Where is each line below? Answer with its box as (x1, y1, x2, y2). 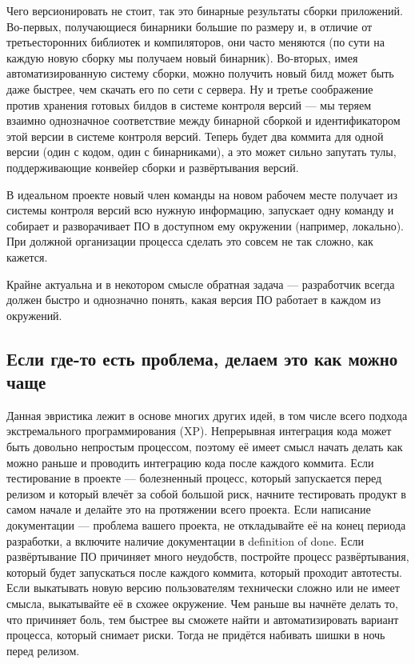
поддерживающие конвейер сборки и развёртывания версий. (6, 158, 299, 175)
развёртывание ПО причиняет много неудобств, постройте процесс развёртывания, (6, 548, 409, 565)
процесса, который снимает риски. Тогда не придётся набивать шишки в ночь (6, 626, 385, 643)
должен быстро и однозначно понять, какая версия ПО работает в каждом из (6, 291, 381, 308)
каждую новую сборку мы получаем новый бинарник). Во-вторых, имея (6, 49, 358, 66)
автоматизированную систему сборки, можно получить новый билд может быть (6, 65, 394, 82)
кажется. (6, 248, 48, 265)
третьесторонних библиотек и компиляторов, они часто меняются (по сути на (6, 34, 385, 50)
